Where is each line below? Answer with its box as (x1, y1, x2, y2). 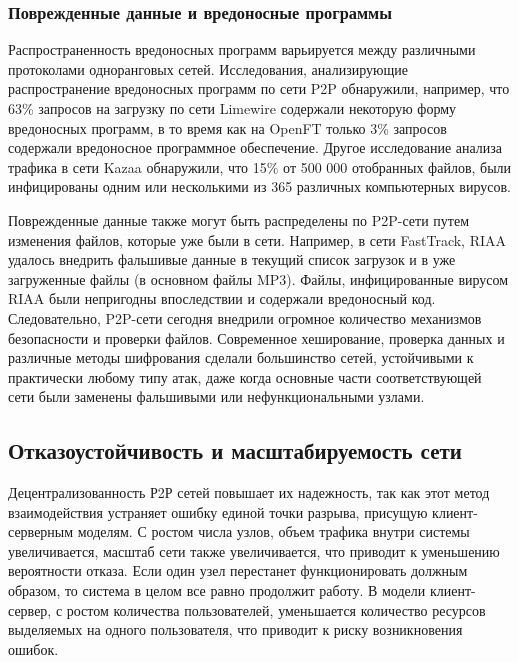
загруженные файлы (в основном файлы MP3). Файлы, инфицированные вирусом (8, 268, 509, 289)
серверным (8, 521, 74, 542)
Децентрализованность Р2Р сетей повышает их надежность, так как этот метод (8, 482, 490, 503)
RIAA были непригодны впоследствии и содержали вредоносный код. (8, 288, 436, 309)
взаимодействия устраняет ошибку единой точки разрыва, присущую (8, 501, 428, 522)
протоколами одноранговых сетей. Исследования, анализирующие (8, 58, 408, 79)
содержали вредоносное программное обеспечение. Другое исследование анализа (8, 137, 503, 158)
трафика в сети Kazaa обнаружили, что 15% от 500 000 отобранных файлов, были (8, 156, 512, 177)
